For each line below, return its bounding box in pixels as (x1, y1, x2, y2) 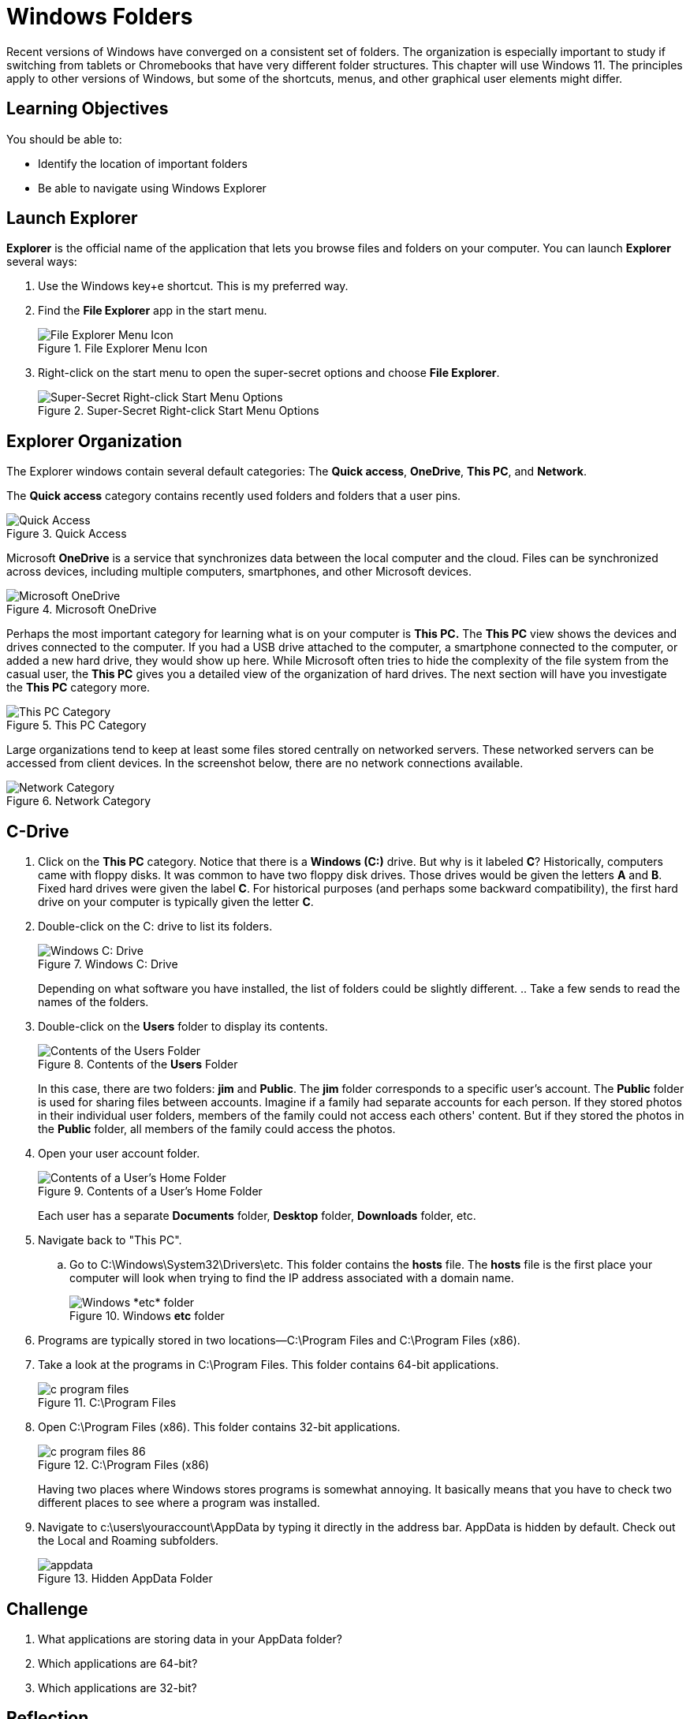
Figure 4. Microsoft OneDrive (6, 602, 157, 617)
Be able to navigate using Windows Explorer (38, 181, 267, 195)
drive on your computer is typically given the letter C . (38, 895, 314, 909)
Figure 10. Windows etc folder (69, 1309, 225, 1323)
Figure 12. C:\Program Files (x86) (38, 1458, 210, 1472)
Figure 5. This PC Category (6, 718, 147, 733)
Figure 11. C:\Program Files (38, 1396, 177, 1410)
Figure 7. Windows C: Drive (38, 957, 178, 971)
